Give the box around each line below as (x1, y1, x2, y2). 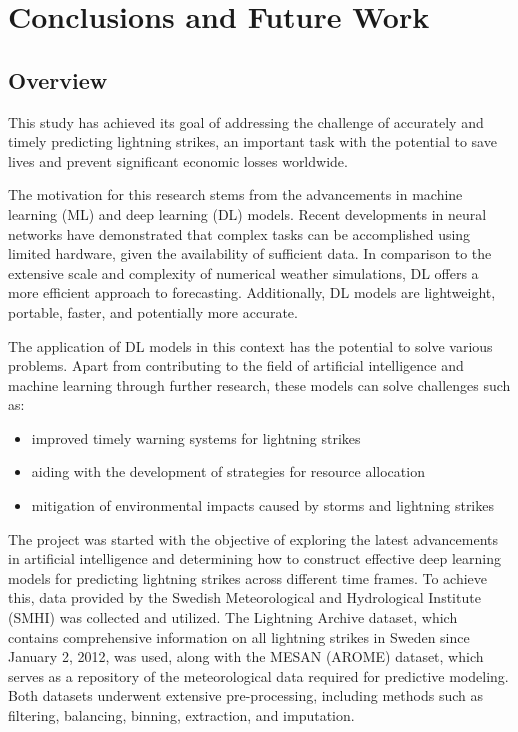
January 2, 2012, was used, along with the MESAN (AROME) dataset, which (8, 646, 484, 667)
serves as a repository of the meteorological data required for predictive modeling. (8, 665, 509, 686)
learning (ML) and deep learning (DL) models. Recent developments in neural (8, 203, 487, 224)
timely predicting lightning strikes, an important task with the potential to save (8, 131, 497, 152)
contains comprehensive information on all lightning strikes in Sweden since (8, 626, 470, 647)
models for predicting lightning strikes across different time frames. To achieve (8, 567, 487, 588)
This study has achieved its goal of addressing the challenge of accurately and (8, 111, 484, 132)
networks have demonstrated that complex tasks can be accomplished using (8, 223, 471, 244)
